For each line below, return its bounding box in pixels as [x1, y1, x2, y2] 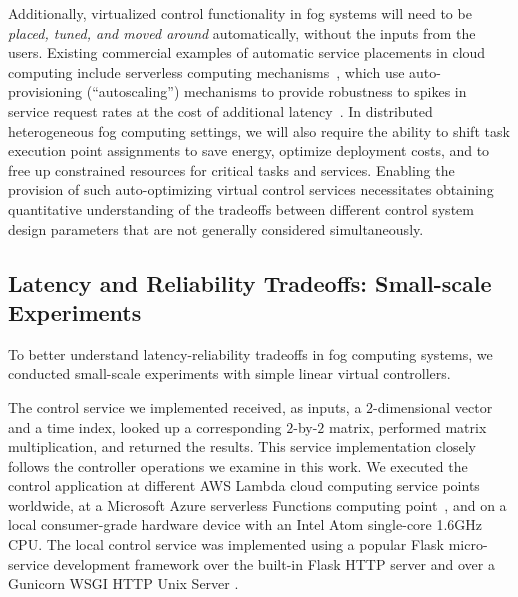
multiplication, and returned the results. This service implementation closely [8, 436, 476, 457]
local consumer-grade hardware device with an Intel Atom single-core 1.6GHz [8, 514, 483, 535]
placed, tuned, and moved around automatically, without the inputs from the [8, 22, 476, 43]
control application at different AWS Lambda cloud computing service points [8, 475, 480, 496]
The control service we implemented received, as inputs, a [8, 396, 362, 417]
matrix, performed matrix [329, 416, 487, 437]
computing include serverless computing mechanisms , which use [8, 61, 405, 82]
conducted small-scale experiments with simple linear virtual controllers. [8, 363, 451, 384]
